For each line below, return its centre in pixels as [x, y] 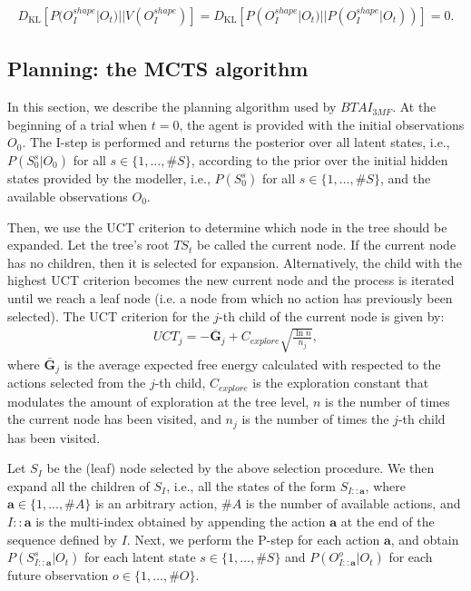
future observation [58, 575]
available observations [68, 197]
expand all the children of [78, 485]
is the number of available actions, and [353, 503]
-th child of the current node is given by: [332, 315]
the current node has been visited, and [114, 419]
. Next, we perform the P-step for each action [253, 539]
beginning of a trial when [78, 124]
